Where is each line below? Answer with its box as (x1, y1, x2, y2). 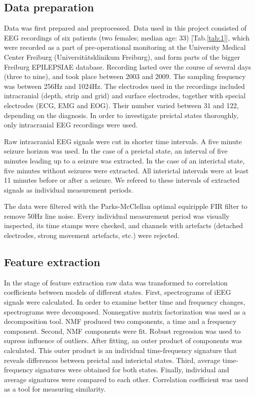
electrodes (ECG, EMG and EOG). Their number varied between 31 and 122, (4, 100, 239, 110)
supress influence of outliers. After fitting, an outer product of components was (4, 335, 242, 346)
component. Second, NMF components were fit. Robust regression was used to (4, 325, 241, 336)
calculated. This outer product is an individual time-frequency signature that (4, 345, 237, 356)
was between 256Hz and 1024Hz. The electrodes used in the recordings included (4, 80, 245, 91)
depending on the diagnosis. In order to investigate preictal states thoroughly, (4, 110, 239, 120)
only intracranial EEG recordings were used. (4, 119, 138, 130)
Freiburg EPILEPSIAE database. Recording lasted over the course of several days (4, 61, 252, 72)
